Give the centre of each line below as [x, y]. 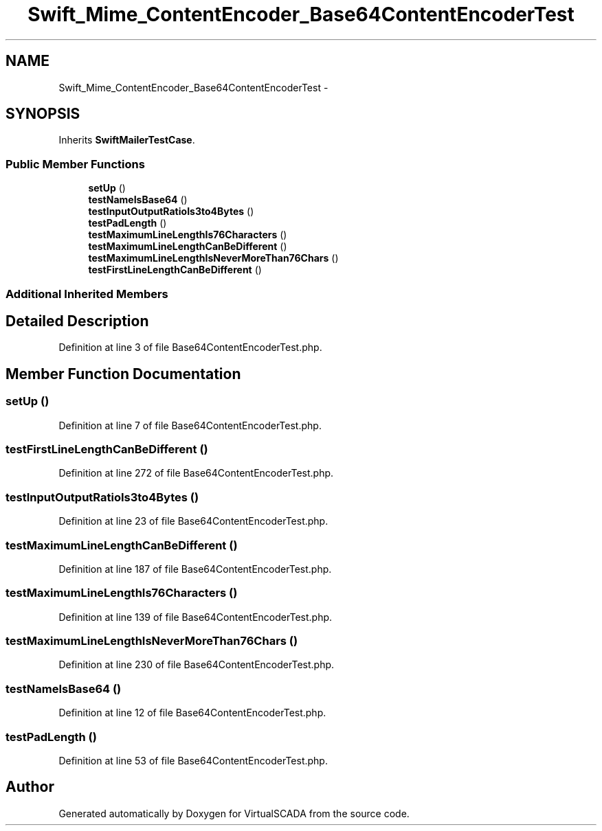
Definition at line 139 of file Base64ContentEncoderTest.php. [196, 617]
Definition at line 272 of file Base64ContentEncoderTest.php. [196, 473]
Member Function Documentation [123, 374]
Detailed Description [77, 321]
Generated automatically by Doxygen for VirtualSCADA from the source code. [234, 813]
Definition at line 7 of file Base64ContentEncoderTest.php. [190, 425]
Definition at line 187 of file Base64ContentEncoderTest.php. [195, 569]
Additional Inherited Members [87, 294]
